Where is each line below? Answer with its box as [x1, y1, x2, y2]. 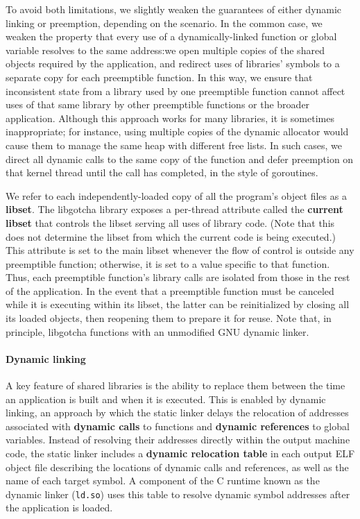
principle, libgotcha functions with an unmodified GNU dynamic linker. [6, 324, 309, 339]
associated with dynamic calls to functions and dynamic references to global [6, 418, 350, 433]
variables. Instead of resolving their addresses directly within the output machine [6, 432, 350, 447]
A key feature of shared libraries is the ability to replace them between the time [6, 378, 345, 393]
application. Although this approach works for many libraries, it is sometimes [6, 110, 334, 125]
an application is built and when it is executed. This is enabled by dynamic [6, 391, 326, 406]
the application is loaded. [6, 500, 113, 515]
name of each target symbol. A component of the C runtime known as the [6, 473, 320, 488]
